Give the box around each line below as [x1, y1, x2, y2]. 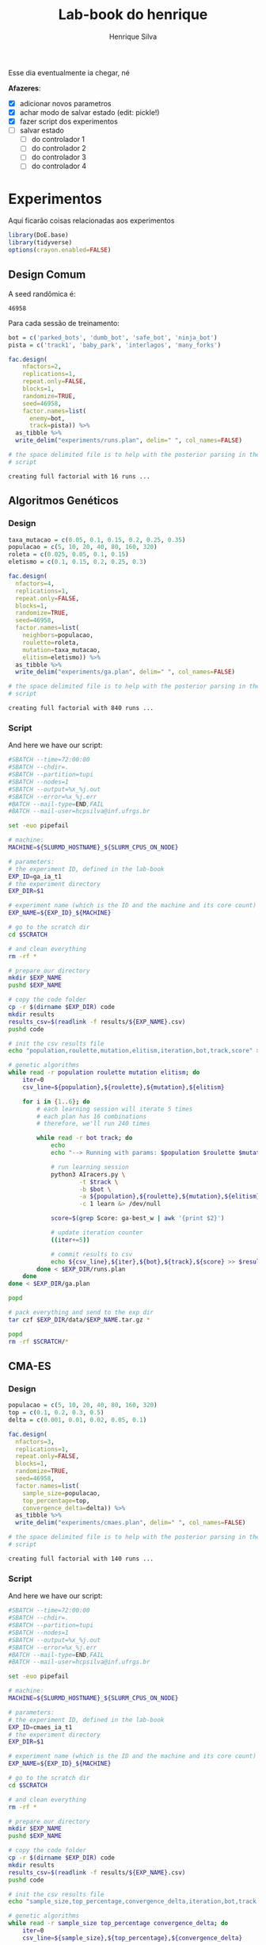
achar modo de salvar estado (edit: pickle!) [19, 108, 160, 117]
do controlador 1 [31, 135, 85, 144]
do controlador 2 [31, 144, 87, 153]
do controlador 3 [31, 152, 87, 162]
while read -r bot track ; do [36, 1134, 133, 1142]
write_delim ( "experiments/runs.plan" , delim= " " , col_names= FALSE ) [15, 436, 243, 445]
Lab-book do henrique [58, 6, 208, 24]
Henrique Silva [108, 32, 158, 41]
